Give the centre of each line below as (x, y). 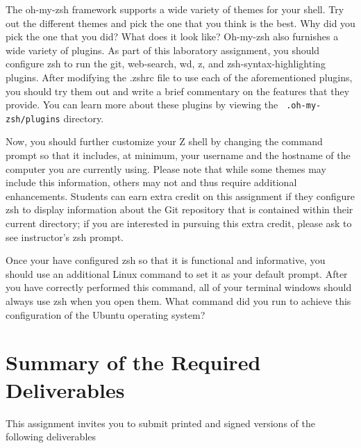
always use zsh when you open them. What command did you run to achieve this (178, 301)
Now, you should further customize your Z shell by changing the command (164, 141)
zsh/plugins (33, 119)
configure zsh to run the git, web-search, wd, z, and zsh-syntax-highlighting (166, 64)
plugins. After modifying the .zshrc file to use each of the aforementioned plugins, (179, 77)
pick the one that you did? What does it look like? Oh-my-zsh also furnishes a (172, 36)
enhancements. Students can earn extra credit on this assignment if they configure (180, 196)
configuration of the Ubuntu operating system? (106, 314)
